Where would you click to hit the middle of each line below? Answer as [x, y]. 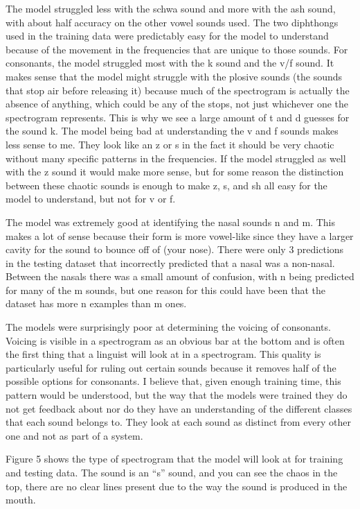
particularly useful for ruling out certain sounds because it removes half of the [171, 367]
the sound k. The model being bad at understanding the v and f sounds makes [172, 131]
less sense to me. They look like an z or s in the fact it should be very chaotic [170, 144]
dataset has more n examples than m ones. [96, 303]
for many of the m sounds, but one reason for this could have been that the [166, 290]
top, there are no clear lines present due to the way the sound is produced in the [177, 486]
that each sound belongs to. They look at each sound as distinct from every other [179, 422]
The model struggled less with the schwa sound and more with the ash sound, [171, 8]
